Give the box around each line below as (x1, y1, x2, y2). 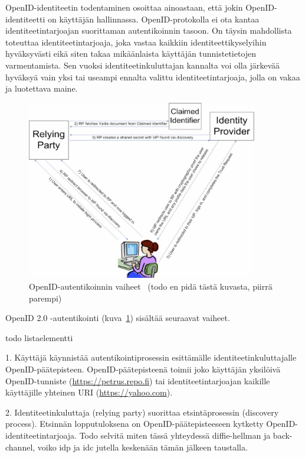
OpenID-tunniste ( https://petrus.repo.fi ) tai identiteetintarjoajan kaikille (5, 374, 270, 387)
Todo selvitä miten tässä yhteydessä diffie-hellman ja (79, 429, 271, 441)
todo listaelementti (5, 331, 73, 343)
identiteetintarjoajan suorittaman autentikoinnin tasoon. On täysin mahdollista (5, 24, 292, 37)
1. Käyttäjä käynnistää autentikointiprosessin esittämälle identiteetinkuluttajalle (5, 351, 297, 364)
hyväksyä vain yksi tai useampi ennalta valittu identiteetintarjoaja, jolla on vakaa (5, 70, 300, 83)
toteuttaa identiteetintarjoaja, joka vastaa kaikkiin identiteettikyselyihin (5, 35, 267, 48)
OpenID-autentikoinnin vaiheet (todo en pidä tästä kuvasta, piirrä (29, 280, 273, 292)
